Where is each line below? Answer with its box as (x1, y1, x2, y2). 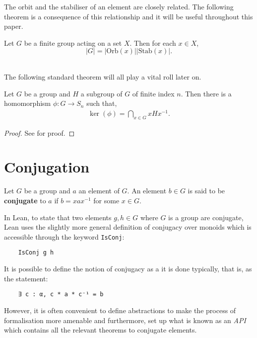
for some (93, 195, 120, 205)
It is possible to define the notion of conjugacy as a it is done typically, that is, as (4, 263, 252, 274)
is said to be (188, 185, 225, 196)
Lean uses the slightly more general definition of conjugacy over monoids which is (4, 222, 252, 232)
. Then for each (129, 37, 176, 48)
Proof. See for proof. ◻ (4, 127, 75, 138)
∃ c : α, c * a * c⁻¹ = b (18, 291, 104, 298)
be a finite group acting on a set (24, 37, 122, 48)
